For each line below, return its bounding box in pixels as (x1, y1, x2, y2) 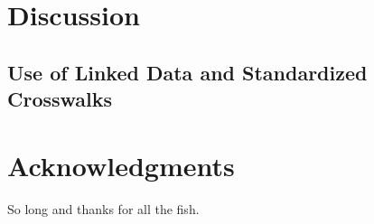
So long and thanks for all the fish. (7, 199, 200, 218)
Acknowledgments (7, 146, 235, 183)
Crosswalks (7, 85, 113, 113)
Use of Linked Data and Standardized (7, 58, 368, 86)
